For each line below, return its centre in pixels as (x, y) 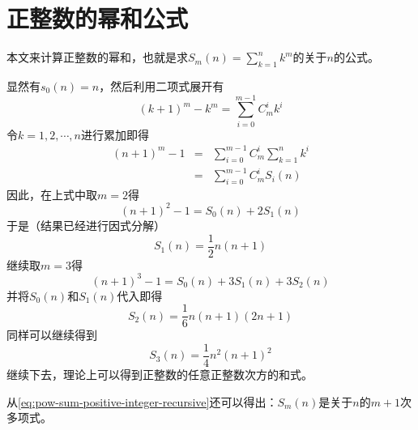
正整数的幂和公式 (98, 18)
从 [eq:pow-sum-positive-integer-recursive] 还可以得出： (142, 401)
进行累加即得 (115, 134)
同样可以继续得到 (52, 335)
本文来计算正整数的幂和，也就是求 (97, 57)
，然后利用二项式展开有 (162, 85)
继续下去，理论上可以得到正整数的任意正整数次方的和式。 (160, 375)
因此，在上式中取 (52, 194)
